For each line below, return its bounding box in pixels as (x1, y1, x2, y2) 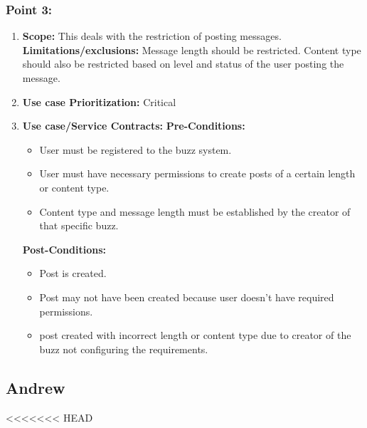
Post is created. (39, 266, 107, 281)
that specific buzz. (39, 218, 119, 233)
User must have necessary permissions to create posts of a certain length (39, 166, 356, 181)
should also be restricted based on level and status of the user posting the (22, 56, 344, 71)
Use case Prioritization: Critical (22, 94, 176, 109)
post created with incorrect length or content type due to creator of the (39, 328, 351, 343)
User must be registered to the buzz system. (39, 142, 232, 157)
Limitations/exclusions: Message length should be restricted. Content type (22, 42, 361, 57)
